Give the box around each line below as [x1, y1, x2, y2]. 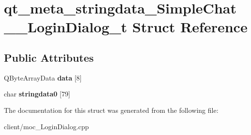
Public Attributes [4, 50, 94, 65]
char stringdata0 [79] [4, 89, 70, 99]
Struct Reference [132, 17, 248, 37]
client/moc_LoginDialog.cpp [4, 121, 89, 131]
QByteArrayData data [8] [4, 72, 82, 82]
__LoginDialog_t [4, 17, 127, 37]
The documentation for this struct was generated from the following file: [4, 105, 219, 115]
